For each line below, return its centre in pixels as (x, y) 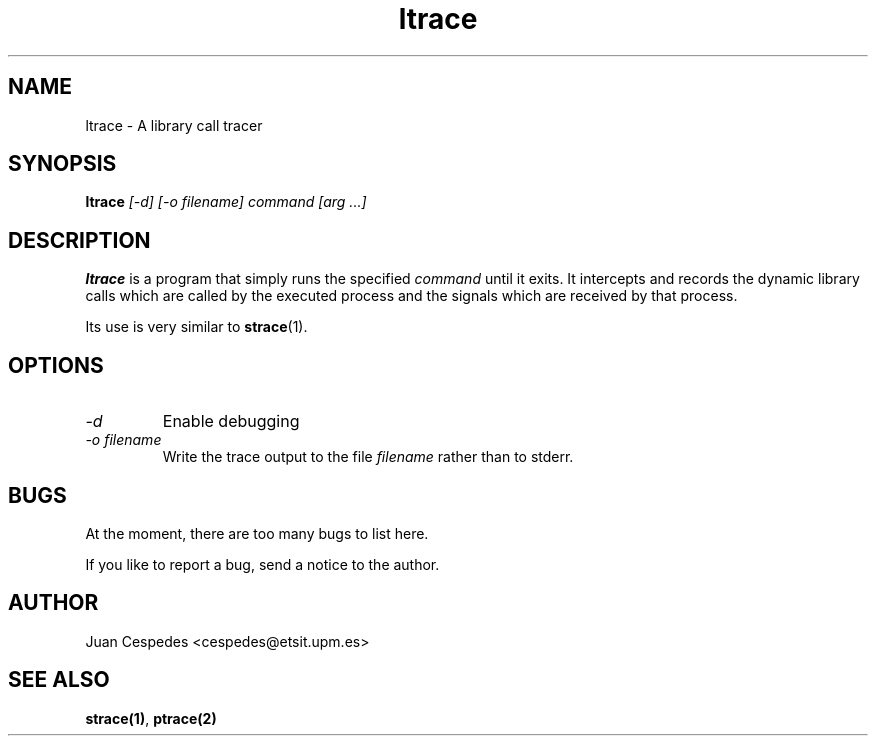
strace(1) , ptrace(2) (151, 718)
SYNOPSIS (62, 164)
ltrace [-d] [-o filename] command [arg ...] (226, 202)
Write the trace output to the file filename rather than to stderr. (368, 457)
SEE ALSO (59, 680)
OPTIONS (56, 365)
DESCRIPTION (79, 240)
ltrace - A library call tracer (174, 125)
